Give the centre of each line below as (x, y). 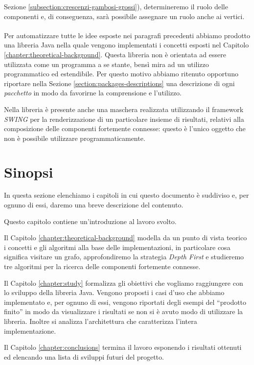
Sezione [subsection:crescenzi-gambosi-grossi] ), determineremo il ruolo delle (116, 6)
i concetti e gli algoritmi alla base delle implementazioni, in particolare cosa (117, 247)
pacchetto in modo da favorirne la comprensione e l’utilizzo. (93, 93)
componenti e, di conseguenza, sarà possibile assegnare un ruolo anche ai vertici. (124, 16)
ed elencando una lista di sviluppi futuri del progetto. (84, 356)
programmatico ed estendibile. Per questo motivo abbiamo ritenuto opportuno (121, 74)
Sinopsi (29, 171)
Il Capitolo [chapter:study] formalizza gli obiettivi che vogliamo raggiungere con (124, 283)
